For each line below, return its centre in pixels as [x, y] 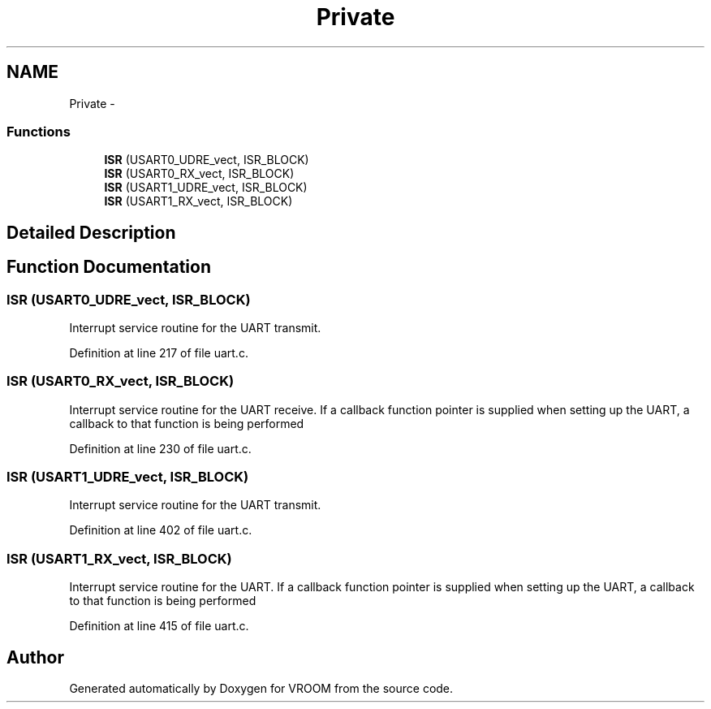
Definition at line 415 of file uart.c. [159, 626]
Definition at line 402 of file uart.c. [161, 530]
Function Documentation [109, 267]
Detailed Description [91, 232]
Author [35, 657]
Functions [39, 131]
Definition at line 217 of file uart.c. [159, 352]
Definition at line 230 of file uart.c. [160, 448]
